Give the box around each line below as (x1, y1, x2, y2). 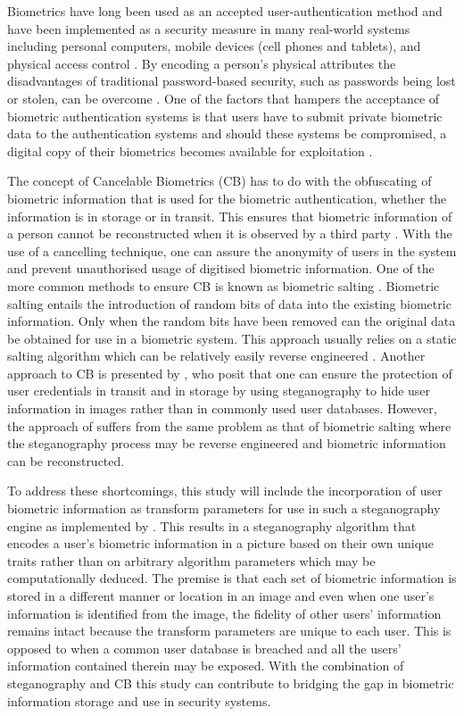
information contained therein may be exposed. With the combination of (7, 656, 404, 675)
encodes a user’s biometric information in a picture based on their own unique (7, 534, 435, 553)
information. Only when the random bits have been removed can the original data (7, 312, 456, 330)
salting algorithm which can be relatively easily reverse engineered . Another (7, 346, 426, 365)
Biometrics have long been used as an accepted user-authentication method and (7, 2, 443, 20)
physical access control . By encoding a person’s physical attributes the (7, 54, 396, 72)
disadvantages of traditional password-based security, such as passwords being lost (7, 71, 456, 90)
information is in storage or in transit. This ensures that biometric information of (7, 206, 452, 225)
